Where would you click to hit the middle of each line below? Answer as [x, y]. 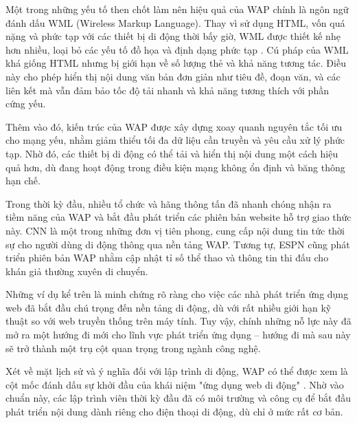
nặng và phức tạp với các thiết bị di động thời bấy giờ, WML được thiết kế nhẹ [173, 36]
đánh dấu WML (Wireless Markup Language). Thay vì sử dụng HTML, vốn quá [175, 22]
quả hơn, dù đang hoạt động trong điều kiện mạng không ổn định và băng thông [175, 167]
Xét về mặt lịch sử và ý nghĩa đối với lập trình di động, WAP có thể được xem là [177, 371]
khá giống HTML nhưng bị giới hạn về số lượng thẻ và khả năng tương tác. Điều [176, 63]
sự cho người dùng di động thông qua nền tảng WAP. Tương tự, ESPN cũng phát [178, 244]
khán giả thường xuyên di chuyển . [77, 271]
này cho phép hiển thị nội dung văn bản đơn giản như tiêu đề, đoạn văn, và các [173, 76]
